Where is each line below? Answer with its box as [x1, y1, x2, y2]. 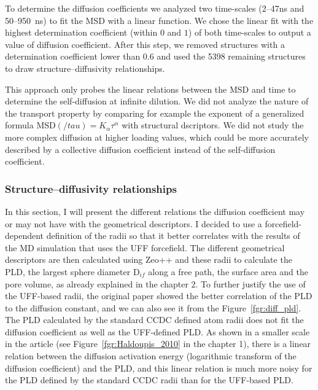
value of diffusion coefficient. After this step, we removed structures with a [5, 37, 285, 50]
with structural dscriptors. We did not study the [122, 119, 304, 131]
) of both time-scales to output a [188, 26, 311, 39]
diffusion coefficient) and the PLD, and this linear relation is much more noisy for [5, 361, 312, 374]
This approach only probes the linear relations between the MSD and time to [5, 82, 296, 95]
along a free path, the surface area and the [148, 265, 308, 278]
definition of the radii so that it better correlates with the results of [46, 229, 300, 242]
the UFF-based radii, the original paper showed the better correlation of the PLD [5, 289, 312, 302]
